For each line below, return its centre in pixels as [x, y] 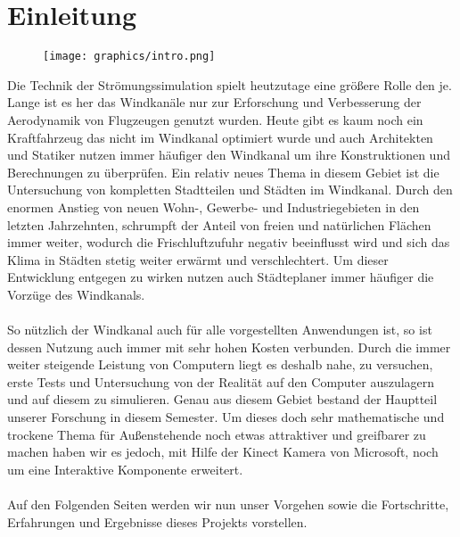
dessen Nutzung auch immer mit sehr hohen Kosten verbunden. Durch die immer [229, 347]
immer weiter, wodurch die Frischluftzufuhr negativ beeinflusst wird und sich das [229, 242]
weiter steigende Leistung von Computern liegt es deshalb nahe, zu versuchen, [220, 364]
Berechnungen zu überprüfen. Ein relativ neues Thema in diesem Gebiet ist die [223, 172]
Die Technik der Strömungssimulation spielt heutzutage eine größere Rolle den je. [230, 84]
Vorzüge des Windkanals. [76, 294]
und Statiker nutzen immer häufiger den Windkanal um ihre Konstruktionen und [229, 155]
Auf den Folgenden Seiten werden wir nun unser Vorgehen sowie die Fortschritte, [228, 504]
